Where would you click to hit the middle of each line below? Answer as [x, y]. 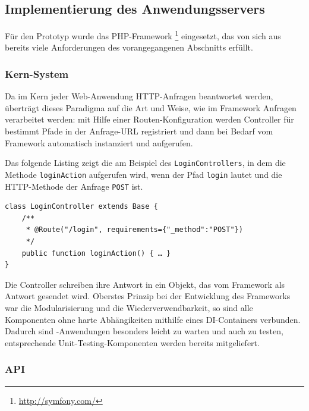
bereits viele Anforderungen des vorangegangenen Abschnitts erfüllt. [129, 47]
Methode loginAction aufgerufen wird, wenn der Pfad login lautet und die [144, 174]
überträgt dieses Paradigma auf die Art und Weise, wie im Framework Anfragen [151, 107]
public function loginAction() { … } [96, 253]
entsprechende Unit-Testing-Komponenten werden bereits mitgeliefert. [132, 342]
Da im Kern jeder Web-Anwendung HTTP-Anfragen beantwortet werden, [139, 96]
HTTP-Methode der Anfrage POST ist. [74, 186]
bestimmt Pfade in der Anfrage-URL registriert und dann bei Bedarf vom [139, 131]
